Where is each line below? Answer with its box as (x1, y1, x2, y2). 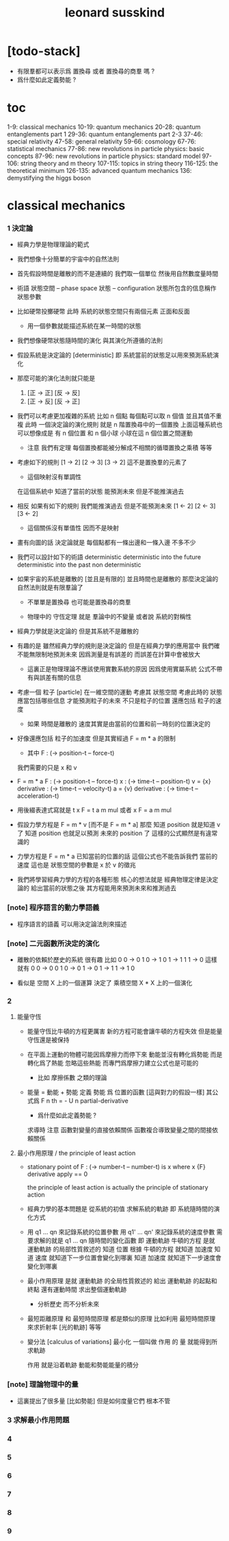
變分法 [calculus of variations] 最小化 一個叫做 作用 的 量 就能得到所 (27, 1338, 217, 1346)
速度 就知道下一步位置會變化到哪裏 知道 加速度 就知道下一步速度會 (35, 1254, 222, 1262)
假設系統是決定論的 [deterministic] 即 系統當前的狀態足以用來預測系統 (16, 351, 213, 360)
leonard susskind (64, 5, 165, 21)
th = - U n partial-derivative (51, 1096, 129, 1105)
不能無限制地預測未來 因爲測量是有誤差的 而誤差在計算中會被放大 (16, 650, 200, 659)
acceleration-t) (16, 792, 59, 800)
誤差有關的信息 (39, 674, 82, 682)
